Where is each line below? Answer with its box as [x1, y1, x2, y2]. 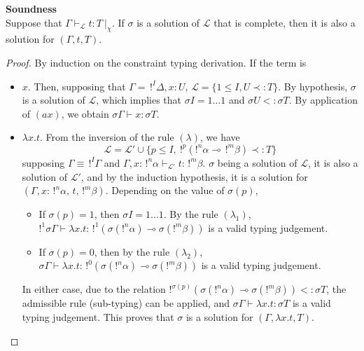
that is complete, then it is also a [213, 15, 356, 29]
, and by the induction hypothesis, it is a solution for [80, 169, 308, 184]
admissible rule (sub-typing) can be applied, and [22, 296, 230, 310]
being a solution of [217, 155, 297, 170]
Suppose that [6, 15, 62, 29]
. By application [288, 92, 358, 107]
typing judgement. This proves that [22, 309, 174, 324]
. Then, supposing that [27, 78, 126, 93]
